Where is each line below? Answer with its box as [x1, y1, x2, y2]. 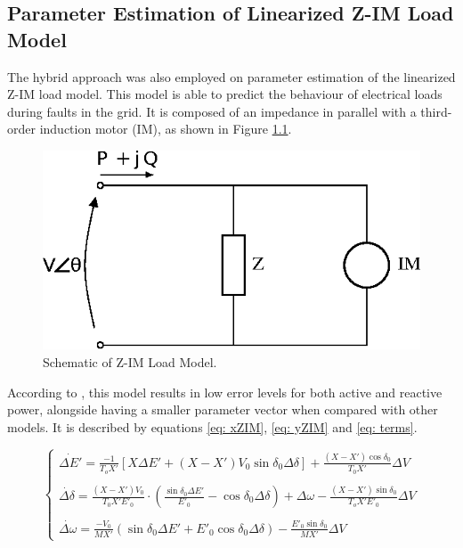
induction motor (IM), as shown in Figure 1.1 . [39, 119, 292, 138]
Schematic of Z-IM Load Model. [43, 352, 217, 371]
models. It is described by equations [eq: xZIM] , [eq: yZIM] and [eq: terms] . [7, 417, 418, 436]
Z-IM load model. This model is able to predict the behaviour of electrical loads [7, 85, 443, 103]
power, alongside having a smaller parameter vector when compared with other [7, 400, 438, 419]
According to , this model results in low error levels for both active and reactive [7, 382, 443, 401]
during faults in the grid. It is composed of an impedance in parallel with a [7, 102, 417, 120]
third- [420, 102, 452, 120]
